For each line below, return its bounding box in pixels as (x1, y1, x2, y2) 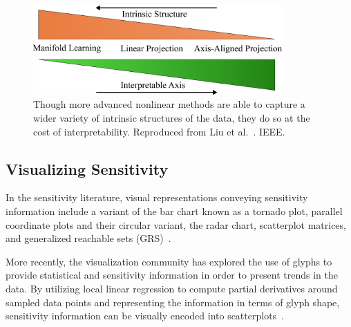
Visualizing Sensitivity (6, 158, 169, 179)
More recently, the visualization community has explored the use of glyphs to (6, 254, 332, 268)
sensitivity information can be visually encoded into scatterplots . (6, 308, 285, 323)
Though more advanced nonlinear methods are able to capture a (33, 97, 305, 111)
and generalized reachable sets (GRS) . (6, 231, 171, 245)
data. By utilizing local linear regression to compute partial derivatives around (6, 281, 338, 295)
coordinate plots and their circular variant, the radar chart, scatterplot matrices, (6, 217, 346, 232)
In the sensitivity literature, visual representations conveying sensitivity (6, 190, 308, 205)
